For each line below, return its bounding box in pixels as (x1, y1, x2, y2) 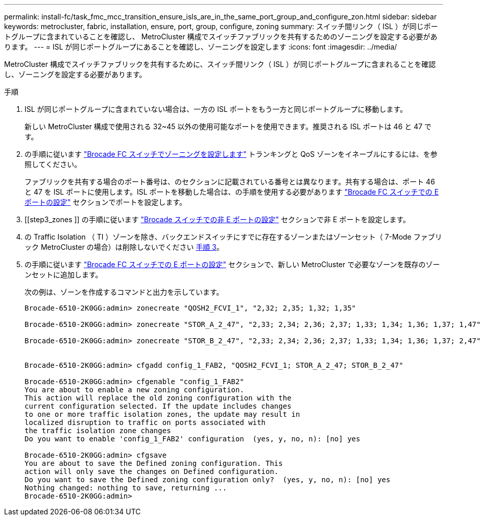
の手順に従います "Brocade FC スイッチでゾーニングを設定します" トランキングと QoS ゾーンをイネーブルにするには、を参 (25, 150, 438, 158)
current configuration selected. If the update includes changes (25, 402, 292, 410)
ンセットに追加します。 (25, 270, 103, 279)
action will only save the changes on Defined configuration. (25, 467, 279, 476)
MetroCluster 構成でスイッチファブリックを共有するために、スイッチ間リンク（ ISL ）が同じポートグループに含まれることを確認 (4, 60, 436, 68)
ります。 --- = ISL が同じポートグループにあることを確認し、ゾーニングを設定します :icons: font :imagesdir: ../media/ (4, 42, 397, 51)
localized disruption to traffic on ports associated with (25, 418, 266, 427)
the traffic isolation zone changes (25, 427, 171, 435)
